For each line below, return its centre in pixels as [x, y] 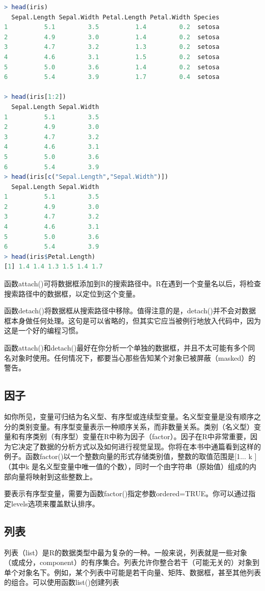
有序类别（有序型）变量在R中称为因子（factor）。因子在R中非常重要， [134, 436]
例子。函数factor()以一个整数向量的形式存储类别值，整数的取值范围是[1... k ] [130, 456]
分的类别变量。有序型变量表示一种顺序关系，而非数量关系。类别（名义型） [129, 426]
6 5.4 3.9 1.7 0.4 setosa [112, 77]
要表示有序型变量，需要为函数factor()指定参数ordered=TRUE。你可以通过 [126, 493]
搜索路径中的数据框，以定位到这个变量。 [72, 293]
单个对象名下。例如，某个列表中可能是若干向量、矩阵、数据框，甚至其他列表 [132, 572]
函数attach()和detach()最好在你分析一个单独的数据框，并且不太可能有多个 [126, 347]
